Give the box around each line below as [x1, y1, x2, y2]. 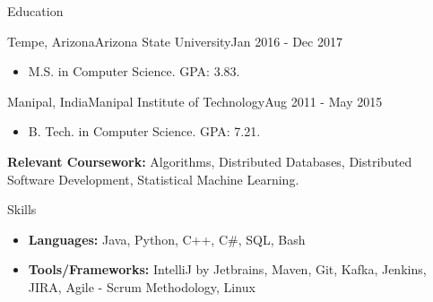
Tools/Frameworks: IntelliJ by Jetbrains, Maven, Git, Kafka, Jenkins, [28, 260, 427, 279]
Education [7, 2, 64, 20]
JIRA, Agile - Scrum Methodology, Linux [28, 277, 255, 296]
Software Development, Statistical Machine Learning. [7, 169, 299, 188]
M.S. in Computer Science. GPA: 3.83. [28, 62, 240, 81]
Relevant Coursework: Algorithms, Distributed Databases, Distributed [7, 151, 412, 170]
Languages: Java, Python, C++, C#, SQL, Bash [28, 229, 306, 248]
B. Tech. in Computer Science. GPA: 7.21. [28, 122, 261, 141]
